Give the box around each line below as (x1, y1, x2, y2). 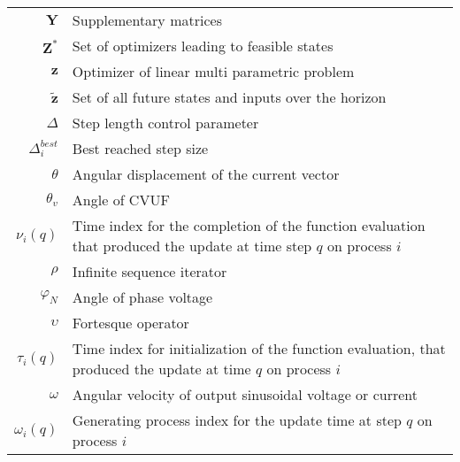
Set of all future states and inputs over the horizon (72, 87, 387, 107)
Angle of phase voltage (72, 287, 213, 307)
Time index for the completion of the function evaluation (72, 215, 425, 235)
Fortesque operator (72, 312, 189, 333)
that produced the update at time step (72, 235, 312, 256)
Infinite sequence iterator (72, 261, 227, 281)
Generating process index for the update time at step (72, 410, 402, 430)
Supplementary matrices (72, 10, 222, 30)
